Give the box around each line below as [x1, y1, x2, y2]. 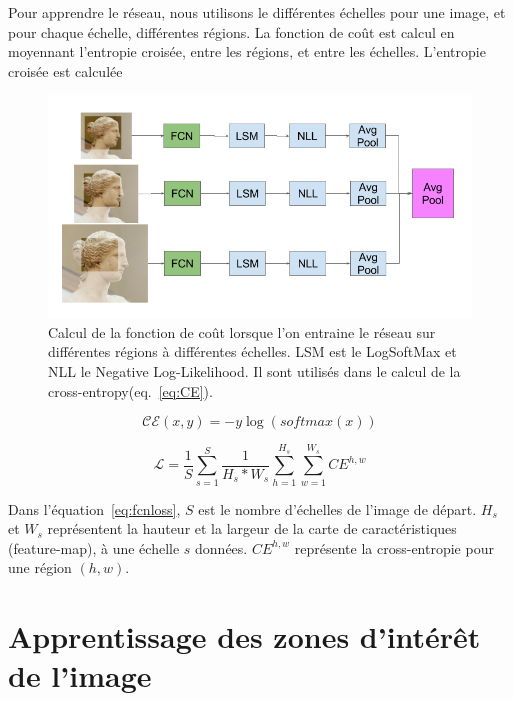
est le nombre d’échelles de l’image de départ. [198, 498, 477, 519]
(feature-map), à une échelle [8, 537, 180, 558]
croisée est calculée [8, 60, 123, 81]
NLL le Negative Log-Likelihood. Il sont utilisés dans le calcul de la [48, 360, 461, 381]
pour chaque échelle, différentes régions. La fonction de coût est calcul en [8, 21, 455, 42]
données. [195, 537, 248, 558]
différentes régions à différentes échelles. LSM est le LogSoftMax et [48, 341, 457, 362]
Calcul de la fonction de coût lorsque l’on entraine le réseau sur [48, 321, 436, 342]
